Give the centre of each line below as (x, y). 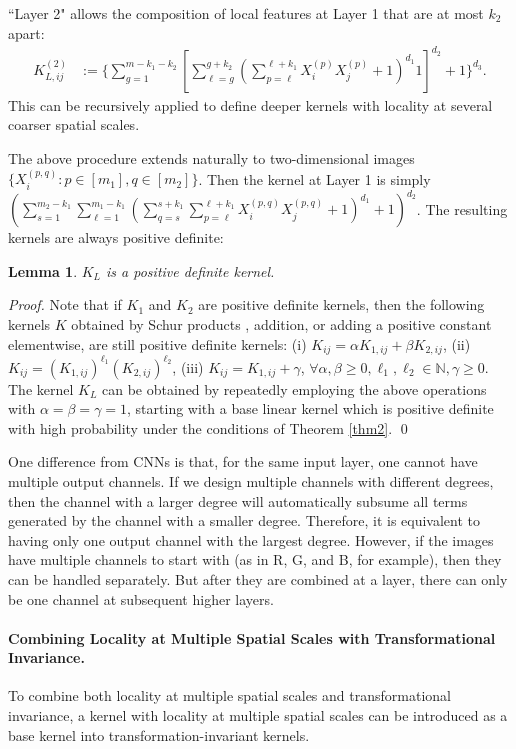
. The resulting (462, 208)
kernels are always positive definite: (116, 237)
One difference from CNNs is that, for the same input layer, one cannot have (243, 461)
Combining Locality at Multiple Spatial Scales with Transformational (252, 637)
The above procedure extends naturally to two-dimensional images (211, 157)
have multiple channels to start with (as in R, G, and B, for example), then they (255, 559)
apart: (26, 32)
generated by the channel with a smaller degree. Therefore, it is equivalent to (244, 520)
